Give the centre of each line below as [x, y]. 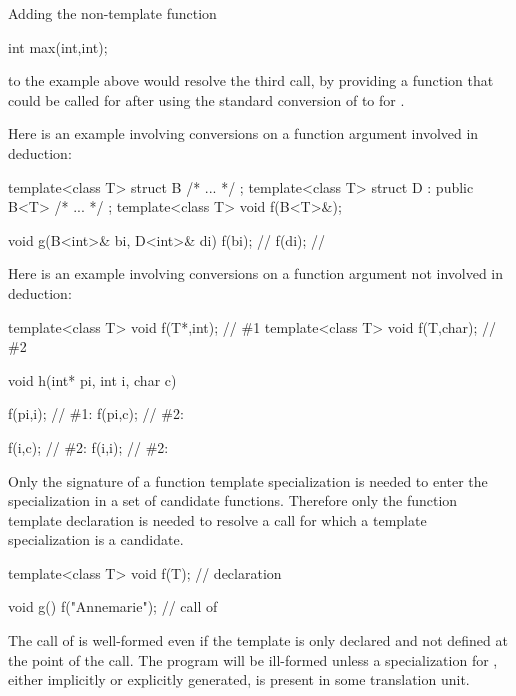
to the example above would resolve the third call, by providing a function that [251, 80]
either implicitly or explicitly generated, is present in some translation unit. [239, 679]
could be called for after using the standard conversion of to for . [206, 99]
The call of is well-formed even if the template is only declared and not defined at [258, 640]
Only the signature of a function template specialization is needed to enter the [248, 480]
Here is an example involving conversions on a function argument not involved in [256, 273]
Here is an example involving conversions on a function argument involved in [243, 133]
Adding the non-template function [112, 13]
